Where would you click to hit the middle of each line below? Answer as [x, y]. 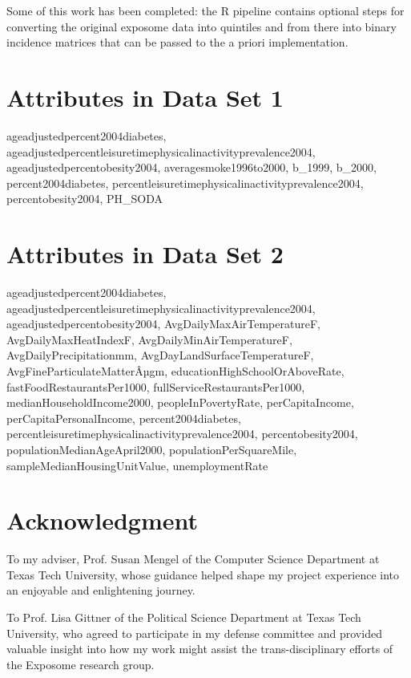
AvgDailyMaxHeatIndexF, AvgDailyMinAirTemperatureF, [149, 339]
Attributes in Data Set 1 [145, 97]
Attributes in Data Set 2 [145, 254]
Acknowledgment [102, 520]
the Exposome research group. [81, 664]
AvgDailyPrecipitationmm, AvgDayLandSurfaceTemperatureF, [160, 355]
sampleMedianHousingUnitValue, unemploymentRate [137, 465]
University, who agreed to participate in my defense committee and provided [194, 633]
